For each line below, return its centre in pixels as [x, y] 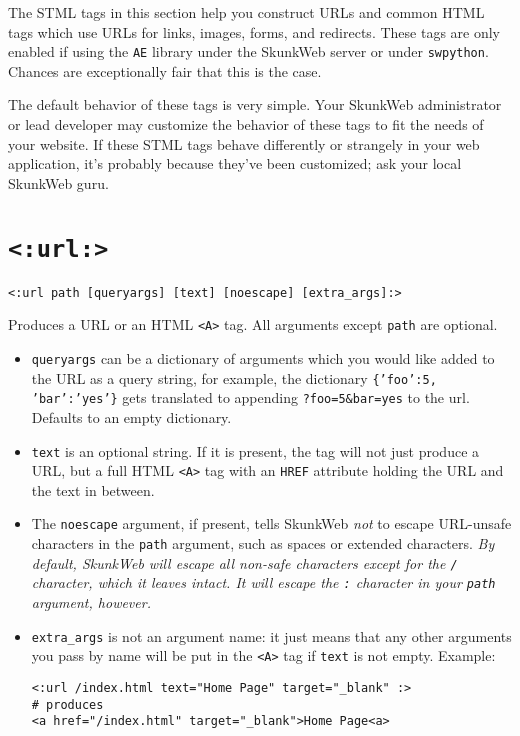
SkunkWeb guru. [58, 182]
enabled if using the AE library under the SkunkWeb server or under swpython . [248, 51]
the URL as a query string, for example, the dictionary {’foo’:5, [234, 377]
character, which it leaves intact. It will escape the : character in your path [263, 582]
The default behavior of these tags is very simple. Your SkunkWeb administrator [255, 104]
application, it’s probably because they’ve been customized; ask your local [235, 163]
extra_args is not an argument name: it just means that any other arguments [271, 635]
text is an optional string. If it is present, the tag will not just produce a [255, 450]
